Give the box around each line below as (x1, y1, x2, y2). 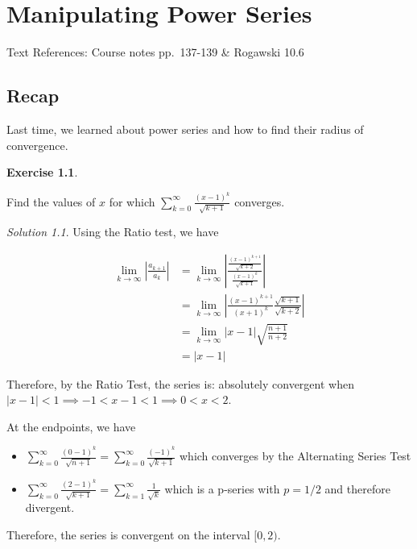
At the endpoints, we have (6, 418, 136, 435)
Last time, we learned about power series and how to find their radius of (6, 120, 364, 137)
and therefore (324, 480, 390, 497)
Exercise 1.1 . (6, 164, 78, 181)
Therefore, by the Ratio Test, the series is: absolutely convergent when (6, 375, 354, 392)
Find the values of (6, 193, 96, 210)
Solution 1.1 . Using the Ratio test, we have (6, 223, 219, 240)
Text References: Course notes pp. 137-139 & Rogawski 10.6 (6, 44, 304, 60)
